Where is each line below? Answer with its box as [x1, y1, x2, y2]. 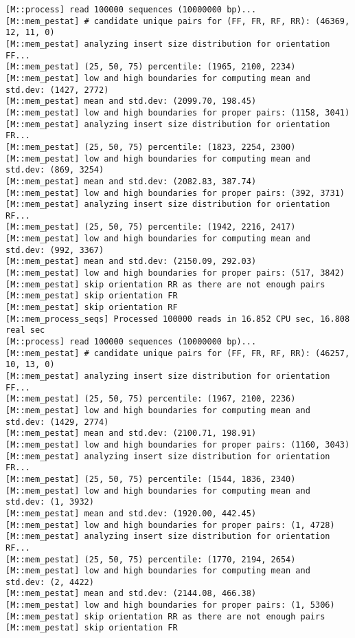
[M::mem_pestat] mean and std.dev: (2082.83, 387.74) [5, 176, 257, 186]
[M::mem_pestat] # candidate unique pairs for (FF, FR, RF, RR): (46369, [5, 16, 350, 26]
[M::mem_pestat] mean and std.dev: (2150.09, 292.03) [5, 256, 257, 267]
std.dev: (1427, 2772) [5, 85, 109, 95]
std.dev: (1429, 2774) [5, 417, 109, 427]
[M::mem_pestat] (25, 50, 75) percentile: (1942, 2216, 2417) [5, 222, 296, 232]
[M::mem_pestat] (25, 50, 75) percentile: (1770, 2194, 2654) [5, 554, 296, 564]
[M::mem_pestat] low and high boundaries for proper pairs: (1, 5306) [5, 600, 335, 610]
